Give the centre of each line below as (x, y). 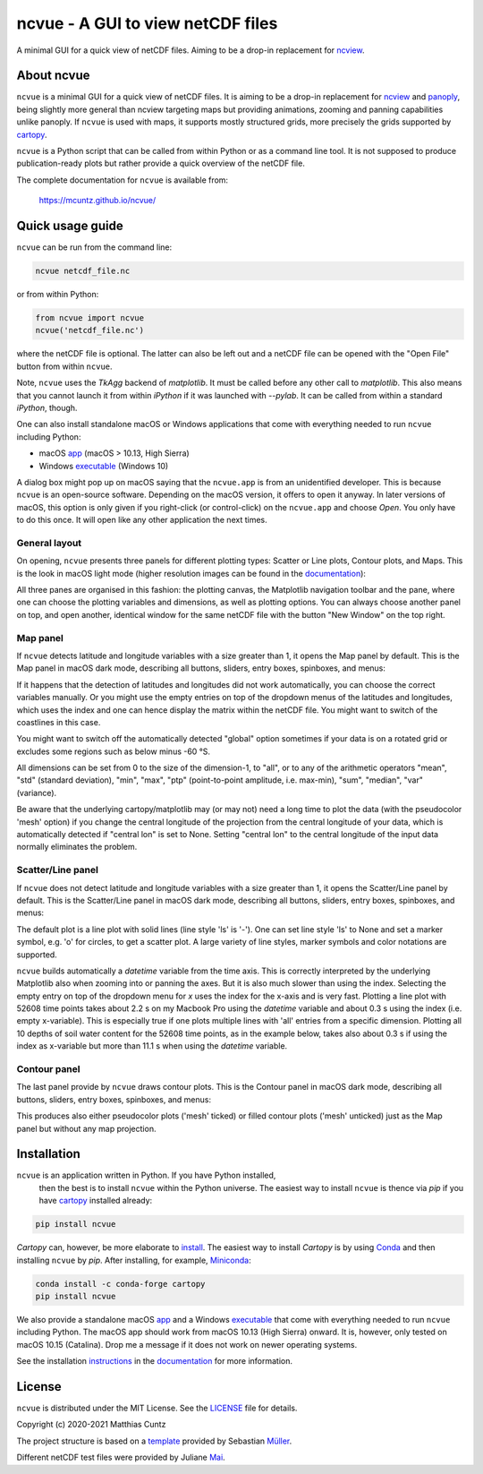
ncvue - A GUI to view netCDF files (147, 23)
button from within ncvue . (64, 366)
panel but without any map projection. (86, 1128)
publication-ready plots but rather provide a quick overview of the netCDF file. (161, 163)
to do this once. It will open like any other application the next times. (142, 520)
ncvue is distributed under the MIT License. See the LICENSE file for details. (157, 1408)
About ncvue (53, 76)
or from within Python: (58, 295)
